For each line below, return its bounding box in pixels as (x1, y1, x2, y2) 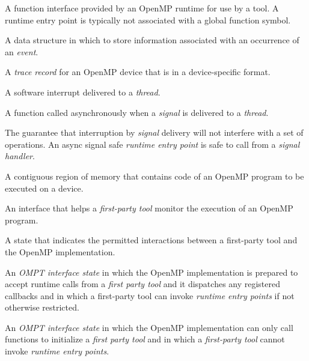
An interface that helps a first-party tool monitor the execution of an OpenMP (5, 202, 293, 214)
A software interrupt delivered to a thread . (5, 85, 161, 98)
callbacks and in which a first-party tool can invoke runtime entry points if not (5, 289, 295, 302)
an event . (5, 45, 38, 58)
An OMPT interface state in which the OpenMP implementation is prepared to (5, 265, 298, 278)
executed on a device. (5, 181, 84, 194)
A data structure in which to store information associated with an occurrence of (5, 34, 299, 46)
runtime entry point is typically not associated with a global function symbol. (5, 13, 291, 26)
